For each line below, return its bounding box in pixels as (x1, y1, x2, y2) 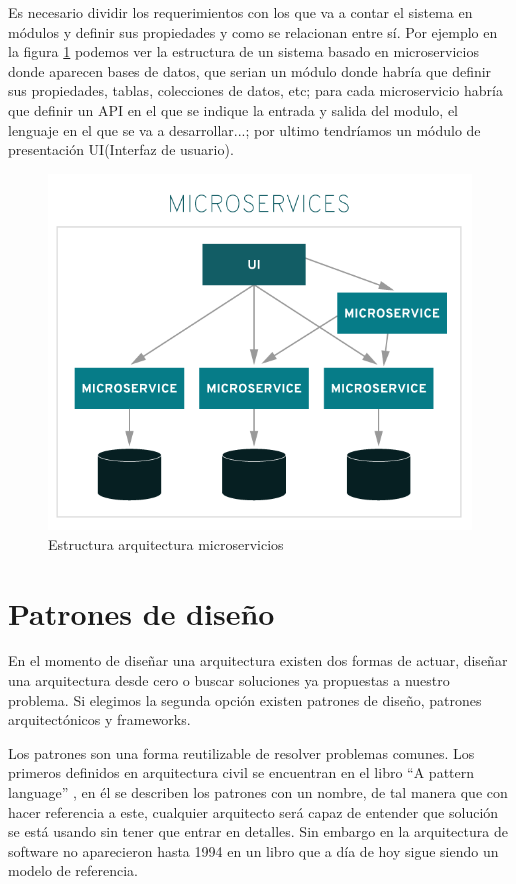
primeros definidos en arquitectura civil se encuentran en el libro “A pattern (8, 762, 475, 783)
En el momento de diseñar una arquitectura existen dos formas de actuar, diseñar (8, 650, 508, 671)
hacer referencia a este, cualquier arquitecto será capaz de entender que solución (8, 801, 499, 822)
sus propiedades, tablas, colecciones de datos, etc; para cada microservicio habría (8, 80, 503, 101)
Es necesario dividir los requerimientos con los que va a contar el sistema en (8, 2, 473, 22)
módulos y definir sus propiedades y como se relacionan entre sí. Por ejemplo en (8, 21, 498, 42)
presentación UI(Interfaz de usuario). (8, 139, 234, 160)
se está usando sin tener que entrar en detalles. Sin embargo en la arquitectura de (8, 821, 508, 842)
